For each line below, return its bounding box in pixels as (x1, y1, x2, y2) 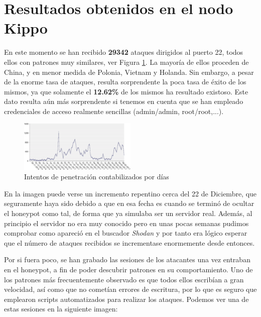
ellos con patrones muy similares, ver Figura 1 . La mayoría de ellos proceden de (4, 56, 249, 67)
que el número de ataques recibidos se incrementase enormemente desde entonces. (4, 237, 255, 248)
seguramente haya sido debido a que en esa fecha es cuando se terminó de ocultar (4, 198, 254, 208)
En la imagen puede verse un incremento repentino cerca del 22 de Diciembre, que (4, 188, 257, 198)
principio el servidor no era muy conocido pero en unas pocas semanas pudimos (4, 218, 249, 228)
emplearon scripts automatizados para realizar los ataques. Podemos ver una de (4, 293, 249, 304)
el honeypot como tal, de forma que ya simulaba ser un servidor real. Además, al (4, 207, 252, 218)
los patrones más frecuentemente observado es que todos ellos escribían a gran (4, 274, 244, 284)
